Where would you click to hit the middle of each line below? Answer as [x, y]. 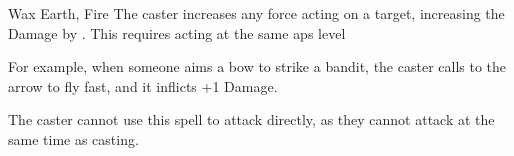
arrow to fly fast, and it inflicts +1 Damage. [143, 85]
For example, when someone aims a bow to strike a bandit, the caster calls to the [257, 66]
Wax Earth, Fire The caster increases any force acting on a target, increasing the [256, 13]
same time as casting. [73, 138]
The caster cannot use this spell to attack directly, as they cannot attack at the [251, 119]
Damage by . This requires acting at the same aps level [177, 32]
